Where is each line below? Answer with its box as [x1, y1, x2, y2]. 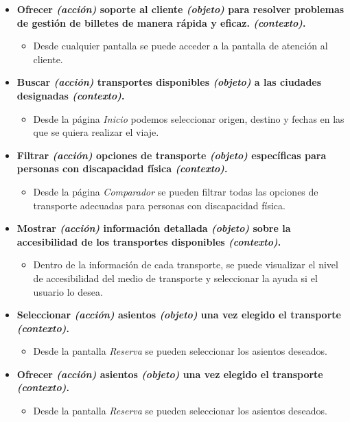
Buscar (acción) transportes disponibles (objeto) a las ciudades [16, 75, 322, 89]
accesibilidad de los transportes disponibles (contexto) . [16, 234, 281, 248]
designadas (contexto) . [16, 88, 125, 102]
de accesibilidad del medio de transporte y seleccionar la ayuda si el [33, 270, 318, 285]
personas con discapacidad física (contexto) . [16, 161, 228, 176]
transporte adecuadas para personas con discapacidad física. [33, 198, 285, 212]
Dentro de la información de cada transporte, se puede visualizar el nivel [33, 257, 338, 272]
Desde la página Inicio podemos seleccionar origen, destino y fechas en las [33, 111, 345, 126]
